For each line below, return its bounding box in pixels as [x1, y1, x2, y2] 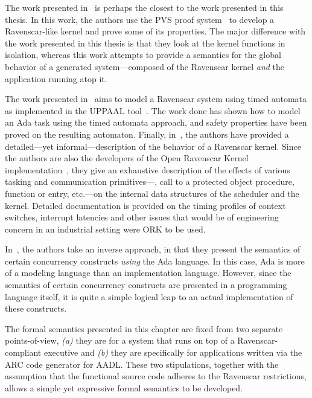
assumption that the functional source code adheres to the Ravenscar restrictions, [5, 370, 307, 382]
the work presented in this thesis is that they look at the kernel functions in [5, 36, 285, 49]
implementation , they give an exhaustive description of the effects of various [5, 163, 290, 176]
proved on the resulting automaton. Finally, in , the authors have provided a [5, 127, 289, 140]
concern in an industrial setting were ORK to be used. [5, 222, 206, 235]
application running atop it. [5, 72, 107, 85]
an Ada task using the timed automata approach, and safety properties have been [5, 116, 307, 129]
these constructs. [5, 302, 67, 315]
